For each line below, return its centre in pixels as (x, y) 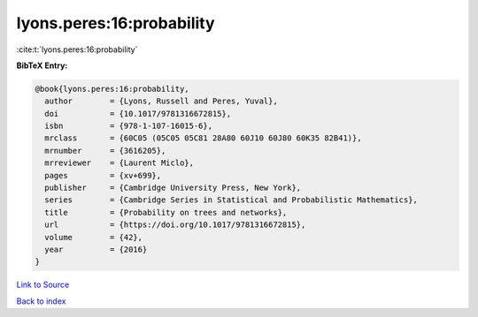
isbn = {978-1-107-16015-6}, (128, 126)
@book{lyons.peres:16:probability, (112, 89)
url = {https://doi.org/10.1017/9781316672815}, (175, 225)
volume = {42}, (94, 237)
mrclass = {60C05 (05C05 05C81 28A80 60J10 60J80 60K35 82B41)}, (203, 138)
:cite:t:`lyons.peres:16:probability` (77, 49)
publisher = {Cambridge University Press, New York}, (173, 188)
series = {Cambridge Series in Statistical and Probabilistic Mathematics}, (231, 200)
